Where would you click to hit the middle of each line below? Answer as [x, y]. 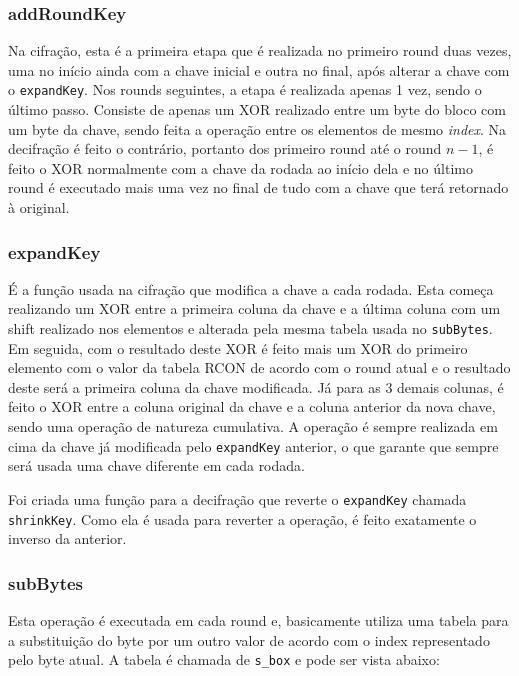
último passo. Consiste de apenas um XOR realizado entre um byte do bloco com [257, 109]
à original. [39, 207]
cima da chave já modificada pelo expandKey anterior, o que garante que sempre [253, 445]
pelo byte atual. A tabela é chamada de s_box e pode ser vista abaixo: [224, 659]
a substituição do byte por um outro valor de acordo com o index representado [249, 639]
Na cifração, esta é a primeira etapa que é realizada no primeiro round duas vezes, [260, 50]
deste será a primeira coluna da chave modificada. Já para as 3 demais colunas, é [256, 386]
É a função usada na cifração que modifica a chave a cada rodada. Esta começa [251, 288]
